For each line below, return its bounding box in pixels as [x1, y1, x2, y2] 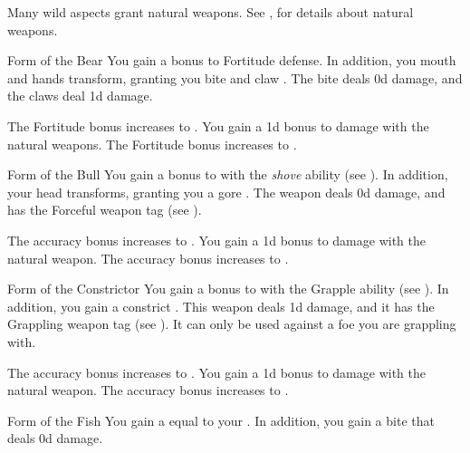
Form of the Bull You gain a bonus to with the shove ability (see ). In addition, [7, 165, 448, 184]
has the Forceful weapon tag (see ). [7, 200, 202, 219]
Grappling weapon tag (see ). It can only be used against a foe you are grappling [7, 314, 456, 333]
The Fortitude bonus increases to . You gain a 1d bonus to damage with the [7, 116, 429, 135]
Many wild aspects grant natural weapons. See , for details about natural [7, 3, 414, 21]
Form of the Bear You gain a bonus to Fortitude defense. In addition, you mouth [7, 51, 456, 70]
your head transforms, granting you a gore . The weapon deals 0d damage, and [7, 182, 446, 201]
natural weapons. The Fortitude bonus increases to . [7, 134, 297, 153]
